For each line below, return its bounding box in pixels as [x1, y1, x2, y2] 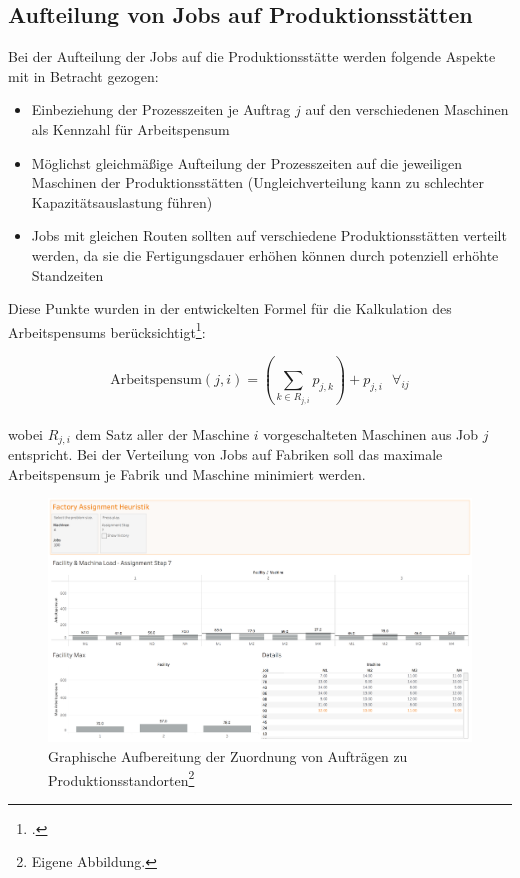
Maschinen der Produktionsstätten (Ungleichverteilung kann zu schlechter [31, 172, 484, 193]
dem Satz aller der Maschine [75, 423, 250, 444]
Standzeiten [31, 264, 104, 285]
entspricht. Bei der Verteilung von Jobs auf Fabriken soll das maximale [8, 444, 443, 465]
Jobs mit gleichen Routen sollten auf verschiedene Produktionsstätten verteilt [31, 225, 507, 246]
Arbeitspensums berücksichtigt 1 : [8, 318, 206, 342]
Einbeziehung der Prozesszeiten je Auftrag [31, 99, 291, 120]
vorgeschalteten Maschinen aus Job [263, 423, 479, 444]
